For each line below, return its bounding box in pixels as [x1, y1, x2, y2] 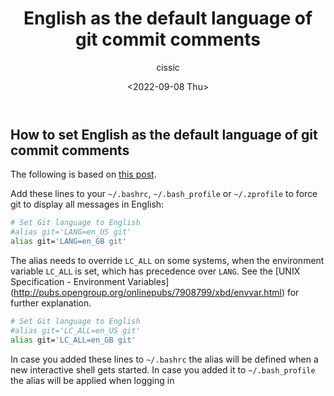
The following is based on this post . [10, 168, 157, 181]
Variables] [127, 275, 170, 287]
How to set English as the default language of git [10, 126, 318, 143]
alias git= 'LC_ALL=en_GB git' [10, 335, 137, 345]
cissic [156, 61, 180, 73]
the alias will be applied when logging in [10, 374, 175, 386]
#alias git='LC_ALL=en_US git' [10, 325, 141, 336]
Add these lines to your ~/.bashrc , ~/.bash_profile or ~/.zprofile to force [10, 188, 318, 200]
